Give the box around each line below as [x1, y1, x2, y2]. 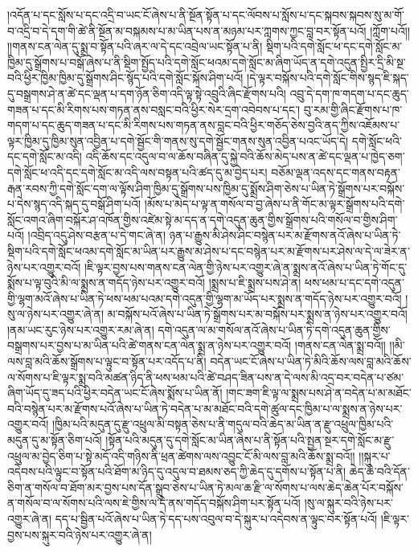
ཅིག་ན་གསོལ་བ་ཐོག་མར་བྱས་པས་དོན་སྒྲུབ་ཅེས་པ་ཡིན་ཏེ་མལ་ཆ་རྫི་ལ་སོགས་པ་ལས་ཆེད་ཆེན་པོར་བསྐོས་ [7, 478, 404, 495]
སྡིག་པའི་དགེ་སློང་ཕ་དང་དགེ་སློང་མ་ [266, 38, 403, 55]
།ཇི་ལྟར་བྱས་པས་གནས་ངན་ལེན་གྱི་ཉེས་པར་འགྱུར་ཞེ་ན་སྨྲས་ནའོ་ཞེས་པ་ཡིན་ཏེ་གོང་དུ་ [84, 258, 408, 275]
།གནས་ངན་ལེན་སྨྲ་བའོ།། [294, 337, 386, 354]
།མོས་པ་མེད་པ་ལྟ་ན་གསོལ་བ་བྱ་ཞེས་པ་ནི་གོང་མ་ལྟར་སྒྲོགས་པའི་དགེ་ [144, 195, 405, 212]
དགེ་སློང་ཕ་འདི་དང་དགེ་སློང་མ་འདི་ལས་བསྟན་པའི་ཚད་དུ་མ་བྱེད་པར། [7, 163, 268, 180]
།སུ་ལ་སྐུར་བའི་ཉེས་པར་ [304, 494, 393, 511]
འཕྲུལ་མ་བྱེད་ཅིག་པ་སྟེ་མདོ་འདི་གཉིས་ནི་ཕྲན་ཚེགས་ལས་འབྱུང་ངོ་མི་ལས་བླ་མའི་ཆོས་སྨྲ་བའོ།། [7, 447, 355, 464]
